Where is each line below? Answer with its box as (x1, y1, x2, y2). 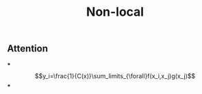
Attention (7, 43, 48, 55)
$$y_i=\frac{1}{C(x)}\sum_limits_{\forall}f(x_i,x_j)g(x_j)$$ (34, 71, 196, 80)
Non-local (86, 4, 144, 20)
